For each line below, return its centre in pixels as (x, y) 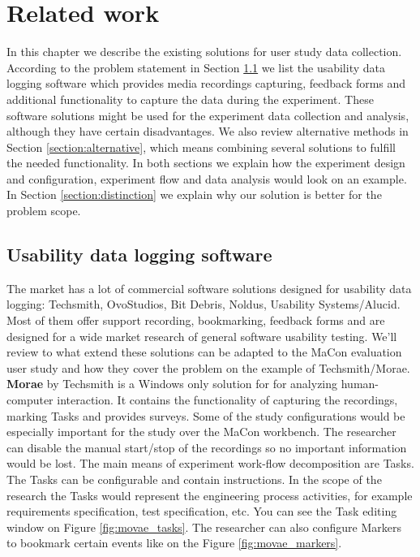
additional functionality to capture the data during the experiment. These (190, 99)
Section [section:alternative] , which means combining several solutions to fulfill (201, 147)
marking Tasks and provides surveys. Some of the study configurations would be (206, 415)
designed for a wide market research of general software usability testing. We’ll (202, 336)
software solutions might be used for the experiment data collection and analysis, (208, 115)
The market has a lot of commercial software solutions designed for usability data (209, 288)
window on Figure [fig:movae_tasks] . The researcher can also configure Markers (204, 527)
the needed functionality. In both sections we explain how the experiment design (206, 163)
